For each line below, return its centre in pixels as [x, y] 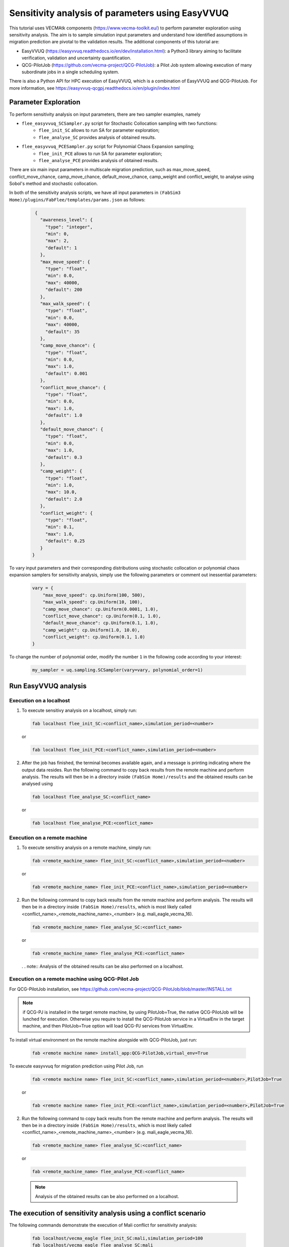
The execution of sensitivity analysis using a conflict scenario [108, 1213]
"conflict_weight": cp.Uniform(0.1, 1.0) [94, 637]
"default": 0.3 [64, 457]
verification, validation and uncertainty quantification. [76, 58]
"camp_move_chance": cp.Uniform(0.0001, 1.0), [101, 609]
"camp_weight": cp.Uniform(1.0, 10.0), [91, 630]
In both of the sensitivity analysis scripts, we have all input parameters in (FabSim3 [95, 193]
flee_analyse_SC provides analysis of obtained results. [97, 137]
